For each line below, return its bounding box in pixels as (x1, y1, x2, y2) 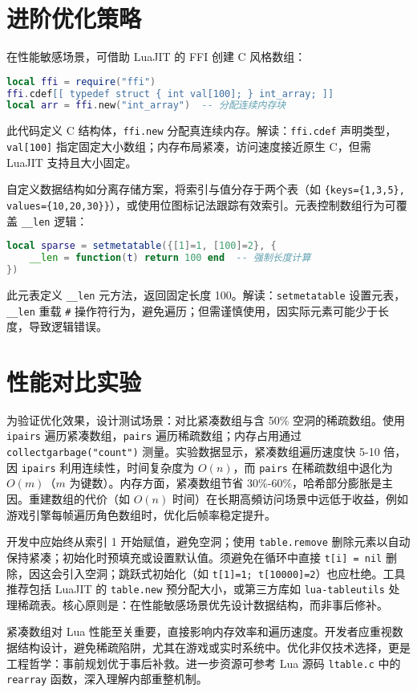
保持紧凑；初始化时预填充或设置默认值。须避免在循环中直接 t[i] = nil (6, 548, 383, 565)
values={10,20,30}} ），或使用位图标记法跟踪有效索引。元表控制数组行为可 (6, 196, 396, 213)
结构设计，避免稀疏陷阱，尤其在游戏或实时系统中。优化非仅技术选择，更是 (17, 639, 411, 656)
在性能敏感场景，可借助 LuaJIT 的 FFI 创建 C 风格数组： (6, 48, 306, 65)
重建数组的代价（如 (28, 491, 130, 507)
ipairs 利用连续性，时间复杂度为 (21, 458, 195, 475)
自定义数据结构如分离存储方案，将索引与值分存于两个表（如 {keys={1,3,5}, (6, 181, 405, 197)
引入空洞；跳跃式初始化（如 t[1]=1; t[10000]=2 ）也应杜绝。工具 (62, 564, 406, 581)
